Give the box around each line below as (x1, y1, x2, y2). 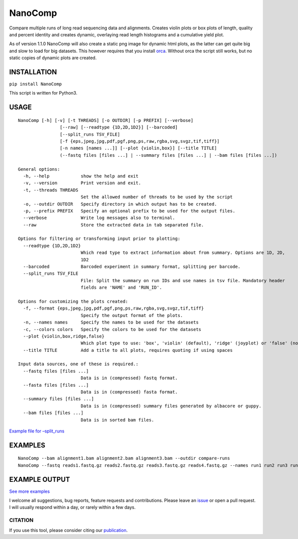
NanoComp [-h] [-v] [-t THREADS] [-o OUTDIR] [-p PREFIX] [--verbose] (18, 117, 194, 123)
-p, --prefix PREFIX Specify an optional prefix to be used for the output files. (23, 208, 235, 214)
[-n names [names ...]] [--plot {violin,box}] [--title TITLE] (60, 145, 217, 151)
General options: (18, 166, 60, 172)
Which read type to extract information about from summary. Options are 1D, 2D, (80, 250, 285, 256)
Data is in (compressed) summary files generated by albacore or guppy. (80, 403, 262, 409)
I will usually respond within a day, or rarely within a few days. (9, 504, 136, 510)
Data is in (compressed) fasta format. (80, 389, 178, 395)
